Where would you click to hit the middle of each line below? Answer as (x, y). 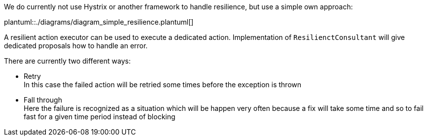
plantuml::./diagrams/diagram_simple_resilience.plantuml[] (99, 22)
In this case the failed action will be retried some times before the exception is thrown (163, 85)
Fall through (43, 100)
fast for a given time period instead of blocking (100, 117)
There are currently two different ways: (67, 61)
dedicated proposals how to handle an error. (76, 46)
